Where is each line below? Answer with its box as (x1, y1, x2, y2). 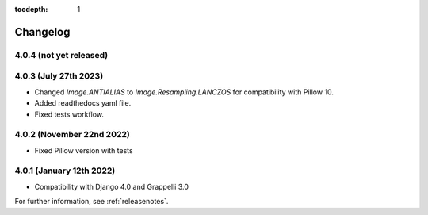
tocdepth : (14, 5, 48, 13)
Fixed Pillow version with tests (34, 145, 134, 155)
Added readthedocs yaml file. (34, 98, 132, 108)
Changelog (14, 25, 71, 39)
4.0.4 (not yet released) (14, 49, 109, 60)
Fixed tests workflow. (34, 109, 105, 119)
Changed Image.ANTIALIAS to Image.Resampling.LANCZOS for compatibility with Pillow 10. (34, 87, 334, 97)
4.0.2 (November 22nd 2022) (14, 129, 130, 140)
